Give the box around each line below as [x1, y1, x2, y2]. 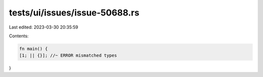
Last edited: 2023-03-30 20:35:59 [9, 24, 78, 30]
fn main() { [19, 46, 48, 51]
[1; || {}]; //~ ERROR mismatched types [19, 53, 117, 58]
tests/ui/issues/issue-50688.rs [9, 7, 140, 18]
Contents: [9, 33, 29, 39]
